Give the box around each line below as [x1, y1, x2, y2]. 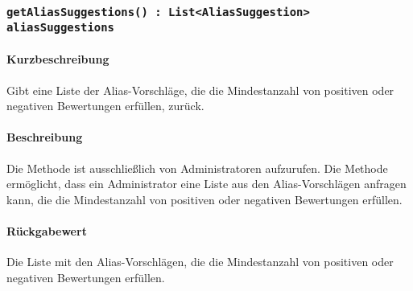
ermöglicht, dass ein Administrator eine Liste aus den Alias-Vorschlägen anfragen [6, 175, 407, 192]
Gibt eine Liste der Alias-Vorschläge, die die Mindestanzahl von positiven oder [6, 81, 394, 98]
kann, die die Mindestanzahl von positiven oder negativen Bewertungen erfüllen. [6, 191, 403, 207]
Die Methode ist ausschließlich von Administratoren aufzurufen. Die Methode [6, 159, 388, 176]
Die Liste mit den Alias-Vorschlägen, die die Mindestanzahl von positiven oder [6, 253, 394, 270]
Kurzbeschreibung [6, 51, 109, 68]
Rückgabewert [6, 223, 87, 240]
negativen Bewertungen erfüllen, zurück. [6, 97, 204, 114]
